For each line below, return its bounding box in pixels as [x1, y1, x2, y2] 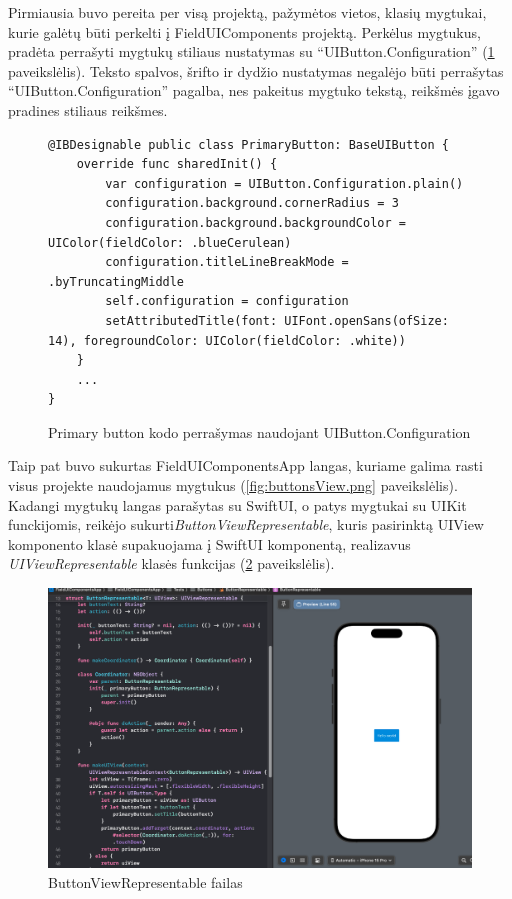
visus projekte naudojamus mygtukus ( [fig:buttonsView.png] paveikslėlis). [8, 475, 458, 496]
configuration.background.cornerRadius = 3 [105, 196, 399, 211]
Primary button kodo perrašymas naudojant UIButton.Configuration [48, 421, 471, 442]
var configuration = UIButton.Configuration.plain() [105, 176, 464, 191]
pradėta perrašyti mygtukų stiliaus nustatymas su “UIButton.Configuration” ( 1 [8, 41, 495, 62]
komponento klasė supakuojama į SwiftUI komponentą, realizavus [8, 533, 411, 554]
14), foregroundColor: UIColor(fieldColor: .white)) [48, 333, 406, 348]
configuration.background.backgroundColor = [105, 215, 406, 230]
